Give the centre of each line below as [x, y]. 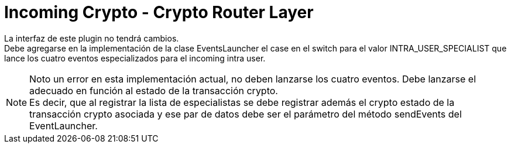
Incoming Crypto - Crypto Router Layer [159, 12]
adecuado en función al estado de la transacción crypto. [154, 90]
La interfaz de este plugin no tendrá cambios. [92, 38]
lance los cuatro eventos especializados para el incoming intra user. [135, 58]
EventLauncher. [64, 125]
